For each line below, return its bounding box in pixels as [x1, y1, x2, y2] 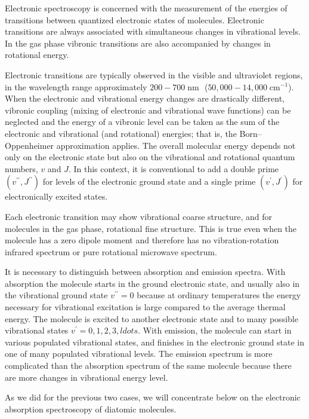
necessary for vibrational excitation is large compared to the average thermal [5, 301, 286, 313]
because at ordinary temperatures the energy [137, 289, 301, 301]
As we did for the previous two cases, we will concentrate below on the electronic [5, 391, 301, 403]
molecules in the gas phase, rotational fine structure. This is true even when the [5, 222, 297, 234]
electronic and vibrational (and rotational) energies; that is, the [5, 127, 237, 139]
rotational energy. [5, 48, 69, 61]
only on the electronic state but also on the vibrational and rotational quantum [5, 151, 295, 163]
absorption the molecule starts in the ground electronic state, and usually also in [5, 277, 300, 289]
